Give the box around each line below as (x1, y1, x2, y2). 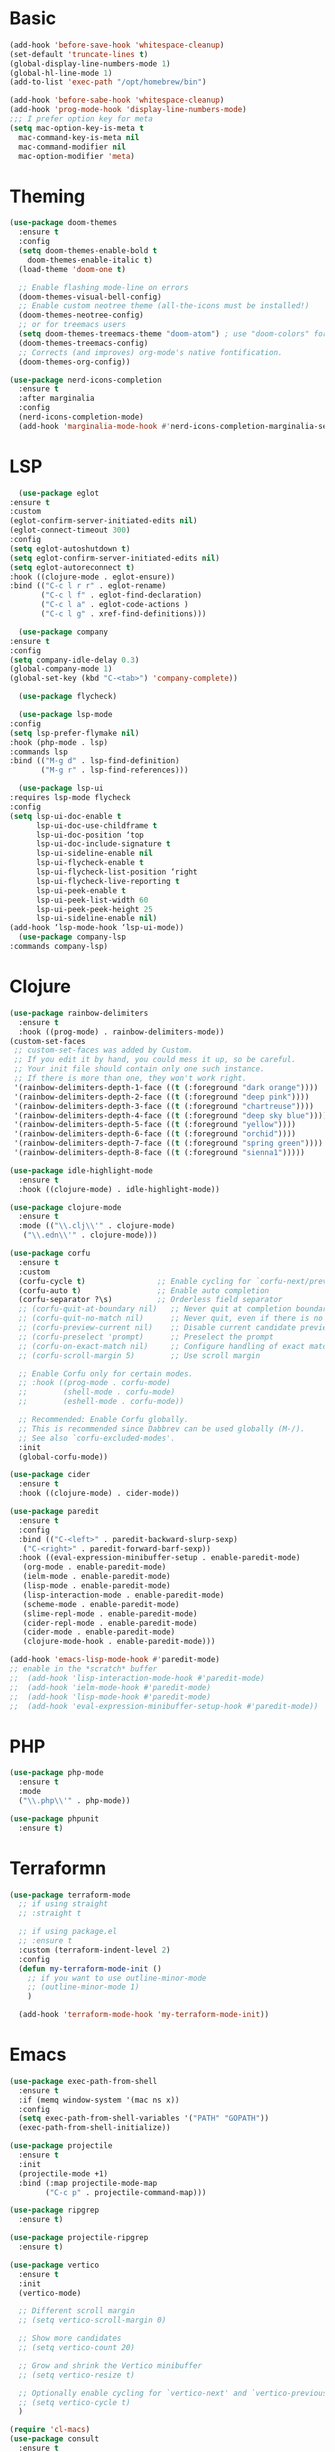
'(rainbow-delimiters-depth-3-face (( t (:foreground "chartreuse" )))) (13, 1101, 314, 1111)
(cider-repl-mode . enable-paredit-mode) (22, 1618, 198, 1628)
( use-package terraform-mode (9, 1890, 131, 1900)
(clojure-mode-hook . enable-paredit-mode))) (22, 1637, 216, 1647)
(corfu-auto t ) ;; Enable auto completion (18, 1285, 270, 1296)
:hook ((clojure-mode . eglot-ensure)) (9, 572, 176, 582)
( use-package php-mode (9, 1768, 104, 1778)
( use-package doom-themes (9, 218, 117, 228)
